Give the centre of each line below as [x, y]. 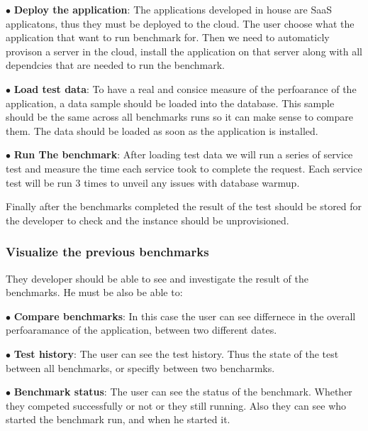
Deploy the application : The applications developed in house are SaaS [173, 9]
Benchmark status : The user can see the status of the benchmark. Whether [183, 392]
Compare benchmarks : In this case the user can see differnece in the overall [185, 316]
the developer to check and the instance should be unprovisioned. [147, 220]
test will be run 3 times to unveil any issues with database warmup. [153, 182]
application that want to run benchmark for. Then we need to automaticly [168, 37]
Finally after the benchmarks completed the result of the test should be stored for [184, 206]
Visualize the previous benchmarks [107, 252]
